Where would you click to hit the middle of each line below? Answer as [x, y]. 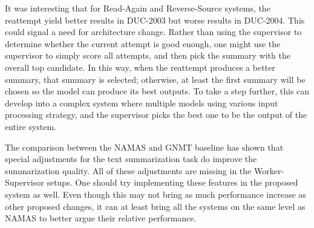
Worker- [269, 170]
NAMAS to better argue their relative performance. [101, 218]
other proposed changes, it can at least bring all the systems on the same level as [155, 206]
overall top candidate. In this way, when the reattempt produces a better [140, 67]
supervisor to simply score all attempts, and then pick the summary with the [148, 55]
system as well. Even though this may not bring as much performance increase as [155, 194]
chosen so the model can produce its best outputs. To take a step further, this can [157, 91]
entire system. [31, 126]
